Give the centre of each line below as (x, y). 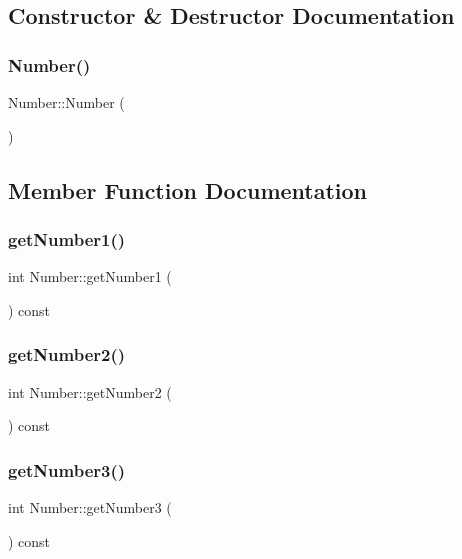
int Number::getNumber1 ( (90, 276)
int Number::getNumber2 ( (90, 391)
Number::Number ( (66, 102)
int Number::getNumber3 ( (90, 507)
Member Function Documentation (188, 189)
